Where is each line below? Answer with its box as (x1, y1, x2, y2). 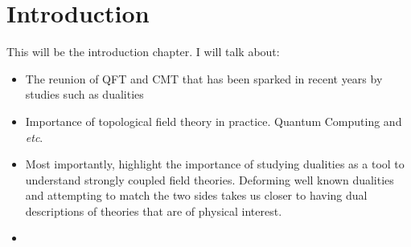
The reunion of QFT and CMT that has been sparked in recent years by (25, 70, 383, 87)
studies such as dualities (25, 86, 144, 103)
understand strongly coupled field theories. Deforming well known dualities (25, 171, 394, 188)
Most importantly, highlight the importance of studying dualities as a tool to (25, 156, 405, 172)
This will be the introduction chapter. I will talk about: (6, 43, 280, 60)
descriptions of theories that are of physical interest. (25, 202, 282, 219)
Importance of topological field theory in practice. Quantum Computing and (25, 112, 402, 129)
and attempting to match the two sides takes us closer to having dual (25, 187, 368, 204)
